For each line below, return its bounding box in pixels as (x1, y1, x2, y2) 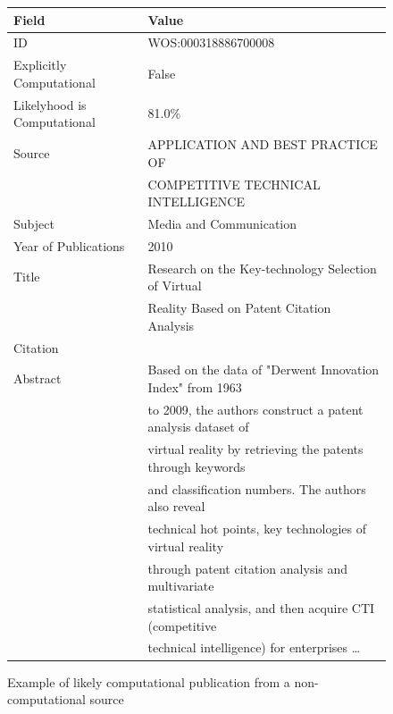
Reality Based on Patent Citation (147, 298, 331, 317)
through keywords (147, 457, 246, 475)
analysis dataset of (147, 417, 249, 436)
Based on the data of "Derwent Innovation (147, 360, 380, 379)
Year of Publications (13, 236, 125, 255)
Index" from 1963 (147, 377, 242, 396)
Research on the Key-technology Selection (147, 258, 377, 277)
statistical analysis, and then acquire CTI (147, 598, 375, 617)
